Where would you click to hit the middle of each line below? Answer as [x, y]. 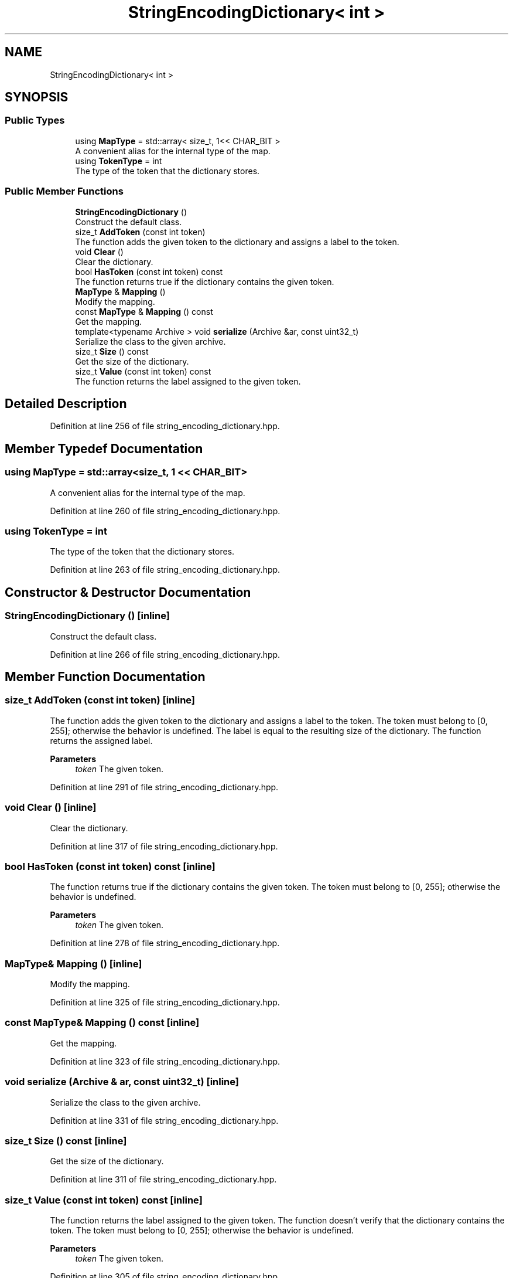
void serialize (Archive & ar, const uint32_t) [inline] [122, 1082]
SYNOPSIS [37, 97]
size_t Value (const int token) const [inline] [104, 1200]
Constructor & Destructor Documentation [128, 592]
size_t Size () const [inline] [66, 1141]
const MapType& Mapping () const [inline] [102, 1023]
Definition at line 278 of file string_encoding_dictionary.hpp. [165, 943]
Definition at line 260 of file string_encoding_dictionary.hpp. [165, 511]
